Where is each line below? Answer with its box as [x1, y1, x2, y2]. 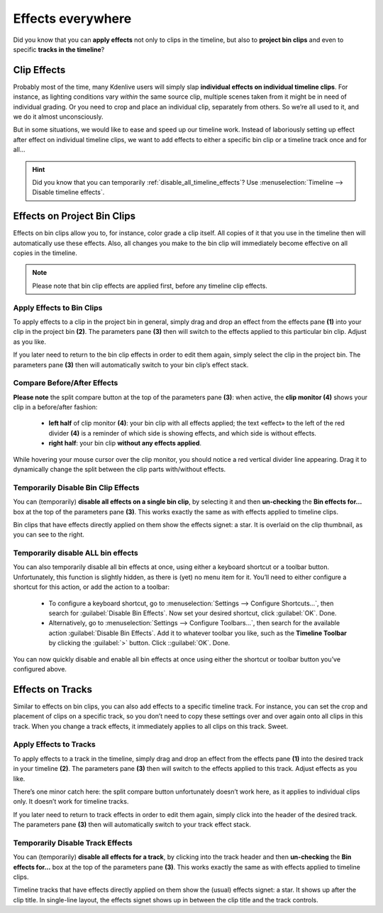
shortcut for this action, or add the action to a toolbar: [13, 583, 170, 591]
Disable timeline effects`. [32, 188, 105, 197]
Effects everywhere [13, 11, 132, 26]
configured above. [13, 664, 67, 673]
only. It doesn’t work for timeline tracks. [13, 797, 129, 806]
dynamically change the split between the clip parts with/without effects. [13, 465, 226, 474]
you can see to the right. [13, 530, 85, 539]
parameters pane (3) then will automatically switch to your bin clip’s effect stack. [13, 360, 249, 369]
